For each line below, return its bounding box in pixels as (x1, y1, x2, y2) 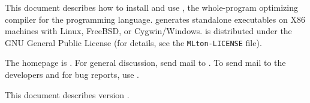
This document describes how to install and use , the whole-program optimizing (5, 1, 298, 13)
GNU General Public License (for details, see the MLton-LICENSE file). (5, 36, 262, 49)
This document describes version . (5, 88, 130, 101)
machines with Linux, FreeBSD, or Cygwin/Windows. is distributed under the (5, 25, 292, 37)
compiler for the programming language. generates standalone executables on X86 (5, 13, 305, 25)
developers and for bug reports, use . (5, 68, 140, 81)
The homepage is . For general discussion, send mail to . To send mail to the (5, 56, 286, 69)
